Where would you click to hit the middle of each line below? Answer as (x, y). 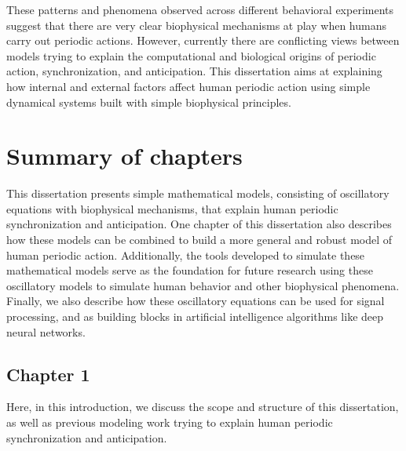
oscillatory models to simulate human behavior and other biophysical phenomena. (203, 285)
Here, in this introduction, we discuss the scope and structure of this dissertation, (203, 407)
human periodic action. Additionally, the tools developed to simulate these (186, 255)
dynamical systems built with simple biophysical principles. (149, 102)
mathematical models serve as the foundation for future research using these (190, 270)
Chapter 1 (48, 374)
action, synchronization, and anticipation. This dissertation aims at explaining (194, 71)
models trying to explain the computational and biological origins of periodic (191, 55)
